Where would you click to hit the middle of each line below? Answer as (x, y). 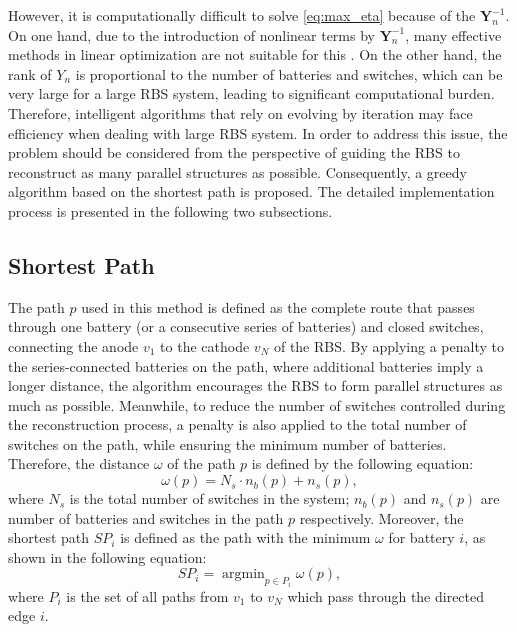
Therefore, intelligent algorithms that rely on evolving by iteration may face (240, 112)
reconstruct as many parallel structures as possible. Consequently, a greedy (237, 171)
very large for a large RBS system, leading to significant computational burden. (251, 93)
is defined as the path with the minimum (245, 537)
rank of (30, 73)
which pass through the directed (386, 595)
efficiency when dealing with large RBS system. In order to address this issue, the (258, 132)
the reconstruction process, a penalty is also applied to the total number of (237, 424)
